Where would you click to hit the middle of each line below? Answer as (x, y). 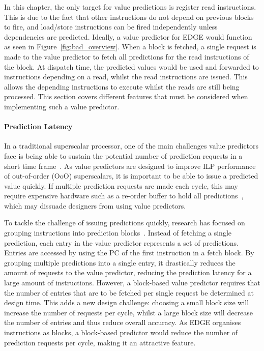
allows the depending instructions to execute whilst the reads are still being (122, 86)
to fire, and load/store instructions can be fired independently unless (111, 27)
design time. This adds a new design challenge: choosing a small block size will (127, 302)
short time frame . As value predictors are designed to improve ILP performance (130, 166)
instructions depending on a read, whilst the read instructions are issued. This (126, 77)
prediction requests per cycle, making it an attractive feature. (100, 342)
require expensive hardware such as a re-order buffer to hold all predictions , (124, 196)
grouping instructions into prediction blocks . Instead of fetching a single (118, 233)
